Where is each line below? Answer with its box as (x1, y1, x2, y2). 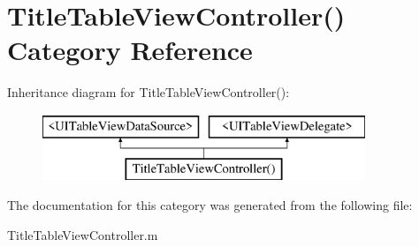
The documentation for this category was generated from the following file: (7, 196, 413, 214)
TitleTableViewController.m (7, 225, 158, 243)
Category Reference (7, 32, 253, 68)
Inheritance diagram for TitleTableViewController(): (7, 83, 290, 101)
